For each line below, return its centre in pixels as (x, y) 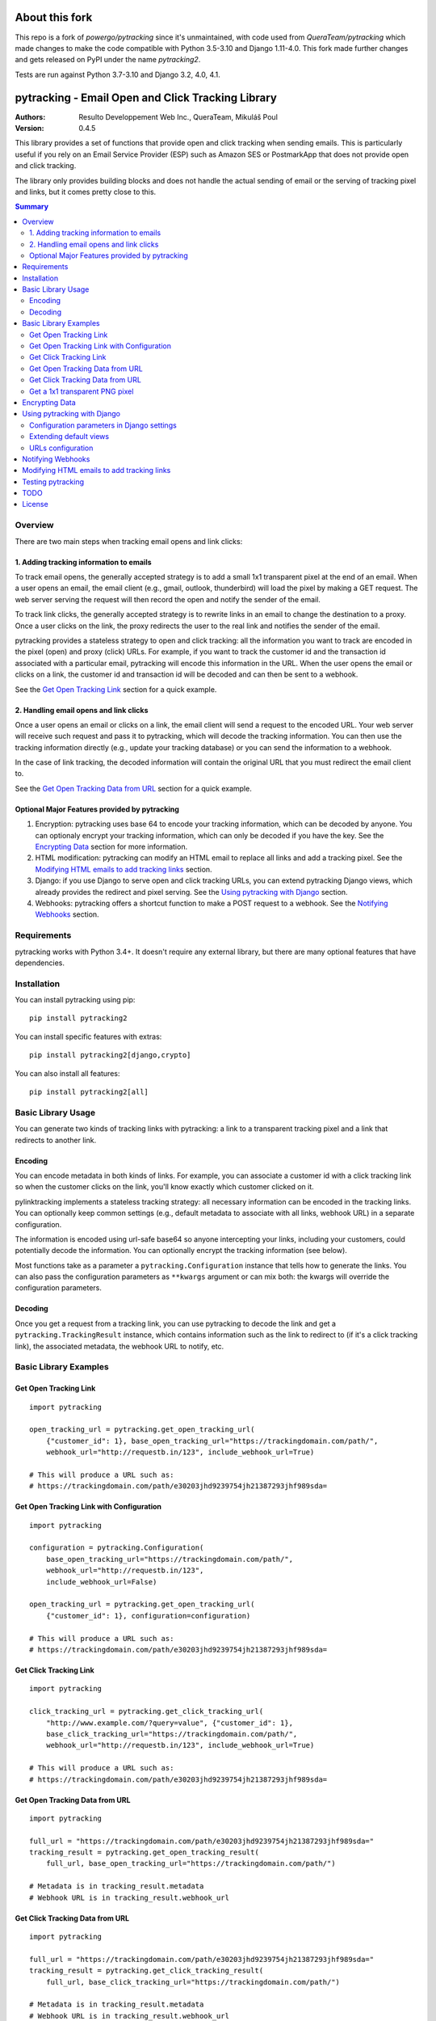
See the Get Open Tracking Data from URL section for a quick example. (133, 788)
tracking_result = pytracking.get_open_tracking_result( (145, 1852)
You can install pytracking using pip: (75, 1000)
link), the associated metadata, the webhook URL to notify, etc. (119, 1346)
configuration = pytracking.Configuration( (117, 1548)
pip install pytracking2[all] (89, 1092)
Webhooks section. (67, 914)
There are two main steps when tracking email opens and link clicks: (129, 541)
